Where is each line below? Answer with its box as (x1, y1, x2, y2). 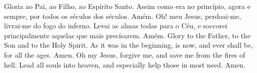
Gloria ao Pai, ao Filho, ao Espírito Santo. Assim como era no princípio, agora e (4, 1, 250, 11)
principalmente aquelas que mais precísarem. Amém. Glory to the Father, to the (4, 30, 250, 40)
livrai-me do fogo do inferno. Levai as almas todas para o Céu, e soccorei (4, 20, 227, 31)
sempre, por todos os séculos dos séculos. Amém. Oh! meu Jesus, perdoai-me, (4, 10, 241, 21)
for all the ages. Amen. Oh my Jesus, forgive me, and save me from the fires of (4, 49, 245, 60)
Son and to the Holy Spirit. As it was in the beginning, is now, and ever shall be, (4, 40, 253, 50)
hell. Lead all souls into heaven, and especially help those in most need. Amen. (4, 59, 245, 70)
